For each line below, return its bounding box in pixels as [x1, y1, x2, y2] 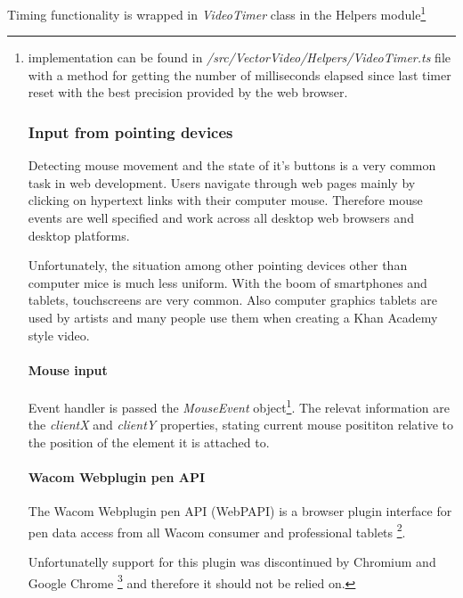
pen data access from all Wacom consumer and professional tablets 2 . [28, 520, 406, 541]
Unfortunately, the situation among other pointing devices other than [28, 256, 408, 274]
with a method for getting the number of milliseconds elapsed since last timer [28, 65, 451, 84]
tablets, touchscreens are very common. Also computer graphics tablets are [28, 291, 437, 309]
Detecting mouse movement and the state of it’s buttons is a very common [28, 156, 436, 175]
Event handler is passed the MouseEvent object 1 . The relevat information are [28, 395, 450, 416]
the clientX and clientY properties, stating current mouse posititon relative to [28, 415, 453, 434]
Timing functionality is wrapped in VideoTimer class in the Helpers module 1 [7, 3, 426, 23]
